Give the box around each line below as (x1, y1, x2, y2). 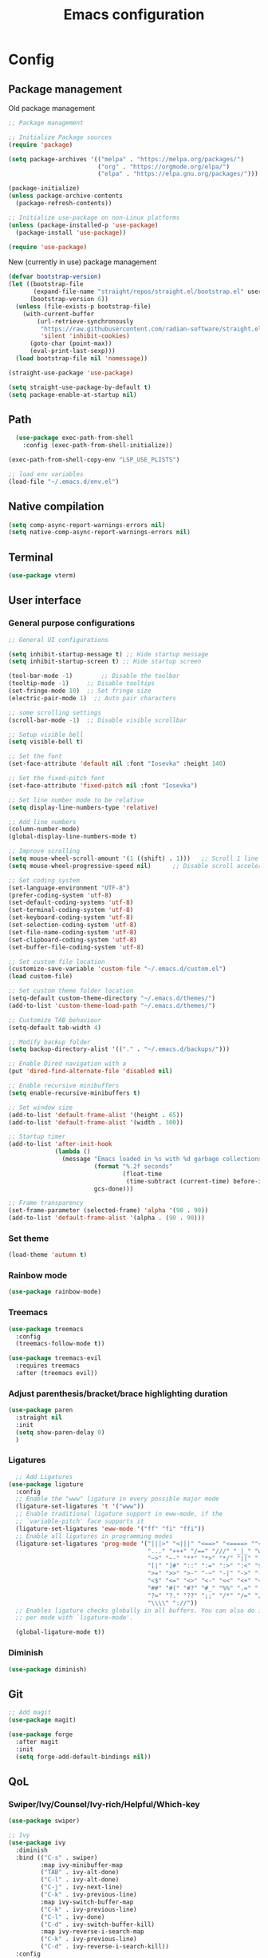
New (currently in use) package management (8, 257, 157, 267)
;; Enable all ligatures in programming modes (15, 1532, 173, 1540)
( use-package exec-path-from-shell (15, 434, 134, 442)
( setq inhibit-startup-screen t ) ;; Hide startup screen (8, 657, 202, 666)
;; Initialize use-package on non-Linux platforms (8, 213, 180, 221)
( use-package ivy (8, 1838, 66, 1846)
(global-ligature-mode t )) (15, 1628, 105, 1636)
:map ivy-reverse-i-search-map (40, 1928, 145, 1936)
